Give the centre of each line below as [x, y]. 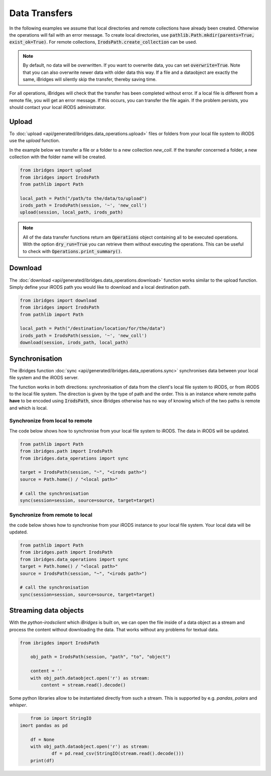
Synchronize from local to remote [51, 421]
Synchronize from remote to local [51, 515]
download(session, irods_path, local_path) [74, 343]
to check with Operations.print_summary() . [73, 251]
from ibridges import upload [56, 170]
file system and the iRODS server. [44, 378]
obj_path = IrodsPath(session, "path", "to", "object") [101, 657]
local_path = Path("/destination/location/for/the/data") [93, 328]
